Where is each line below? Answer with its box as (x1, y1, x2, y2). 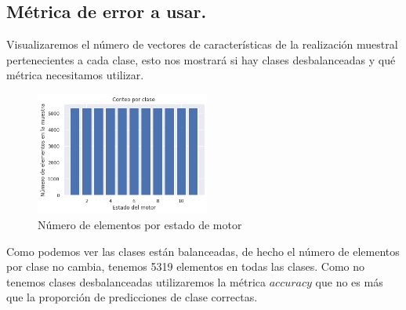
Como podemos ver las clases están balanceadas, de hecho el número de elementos (6, 243, 400, 259)
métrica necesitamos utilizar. (6, 67, 144, 83)
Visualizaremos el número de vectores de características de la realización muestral (6, 36, 398, 53)
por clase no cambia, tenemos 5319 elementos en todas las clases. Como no (6, 258, 365, 275)
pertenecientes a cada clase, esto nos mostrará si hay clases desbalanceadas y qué (6, 51, 396, 67)
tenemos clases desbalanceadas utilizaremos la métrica (6, 273, 266, 290)
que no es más (315, 273, 383, 290)
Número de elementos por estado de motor (38, 216, 242, 232)
